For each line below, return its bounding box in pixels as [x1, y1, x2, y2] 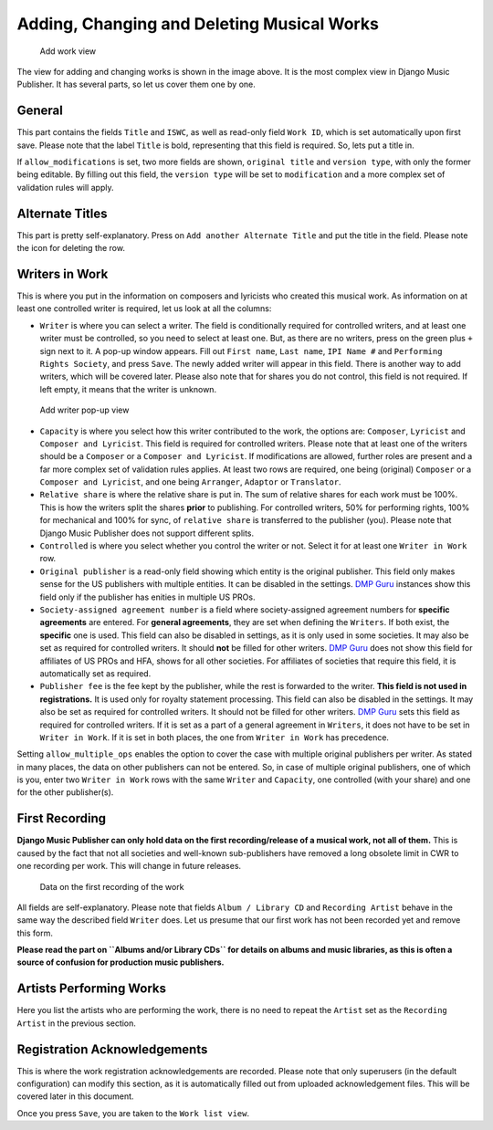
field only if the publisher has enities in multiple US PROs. [39, 591, 256, 602]
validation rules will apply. [16, 182, 114, 193]
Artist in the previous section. [16, 1018, 137, 1029]
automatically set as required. [39, 667, 152, 679]
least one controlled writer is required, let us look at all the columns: [16, 303, 272, 314]
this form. [16, 927, 54, 938]
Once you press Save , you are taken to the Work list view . [16, 1107, 250, 1118]
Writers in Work [16, 266, 109, 282]
